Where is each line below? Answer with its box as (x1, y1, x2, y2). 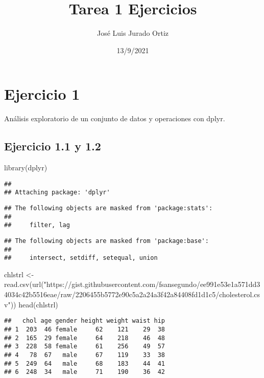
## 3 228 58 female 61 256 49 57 (4, 343, 165, 350)
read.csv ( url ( (4, 279, 44, 290)
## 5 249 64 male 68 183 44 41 (4, 360, 165, 367)
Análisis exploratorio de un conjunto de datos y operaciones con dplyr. (4, 113, 225, 124)
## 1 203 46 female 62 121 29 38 (4, 325, 165, 333)
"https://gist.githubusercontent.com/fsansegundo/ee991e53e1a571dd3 (43, 279, 260, 290)
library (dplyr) (4, 162, 47, 173)
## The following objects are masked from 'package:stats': (4, 204, 213, 212)
